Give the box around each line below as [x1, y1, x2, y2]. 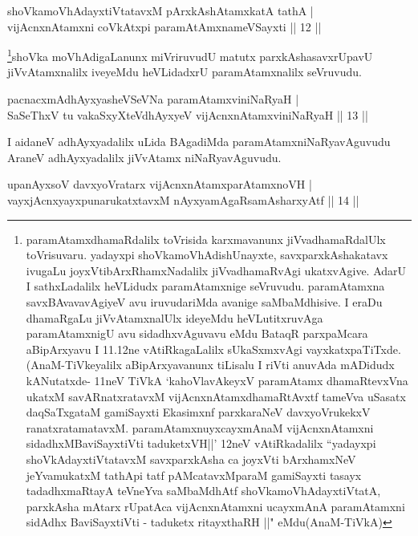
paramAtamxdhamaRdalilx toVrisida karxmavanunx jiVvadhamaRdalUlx [26, 230, 386, 247]
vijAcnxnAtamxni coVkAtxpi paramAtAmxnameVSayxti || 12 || [7, 18, 322, 35]
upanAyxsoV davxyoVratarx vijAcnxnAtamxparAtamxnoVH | [7, 176, 312, 193]
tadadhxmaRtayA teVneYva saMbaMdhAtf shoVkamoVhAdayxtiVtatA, [26, 482, 381, 499]
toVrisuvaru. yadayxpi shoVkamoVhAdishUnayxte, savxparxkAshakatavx [26, 246, 388, 263]
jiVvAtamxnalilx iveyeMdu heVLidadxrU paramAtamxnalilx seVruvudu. [7, 63, 362, 80]
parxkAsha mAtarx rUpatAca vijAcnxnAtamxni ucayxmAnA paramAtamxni [26, 497, 405, 514]
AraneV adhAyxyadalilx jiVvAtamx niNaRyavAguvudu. [7, 148, 282, 165]
